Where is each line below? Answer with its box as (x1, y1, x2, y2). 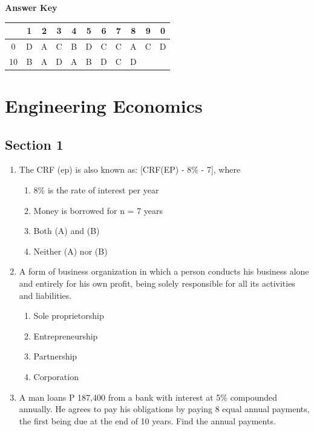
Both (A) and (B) (33, 224, 100, 237)
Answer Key (5, 1, 57, 13)
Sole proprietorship (33, 309, 104, 322)
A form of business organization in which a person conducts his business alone (19, 265, 309, 278)
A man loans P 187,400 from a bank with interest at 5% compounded (19, 390, 278, 403)
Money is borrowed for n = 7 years (33, 204, 163, 216)
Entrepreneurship (33, 329, 98, 342)
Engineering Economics (5, 93, 203, 118)
